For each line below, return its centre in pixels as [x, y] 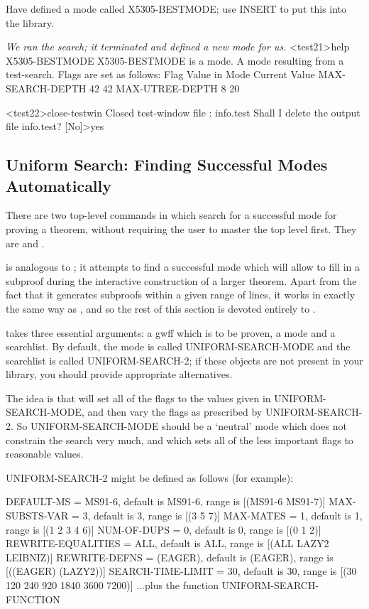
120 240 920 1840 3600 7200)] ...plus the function [112, 585]
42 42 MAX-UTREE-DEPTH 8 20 [165, 88]
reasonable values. [45, 454]
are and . [25, 243]
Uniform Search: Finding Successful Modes [167, 165]
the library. [30, 22]
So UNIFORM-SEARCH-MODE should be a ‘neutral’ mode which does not [182, 426]
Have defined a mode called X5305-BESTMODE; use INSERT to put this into [176, 9]
